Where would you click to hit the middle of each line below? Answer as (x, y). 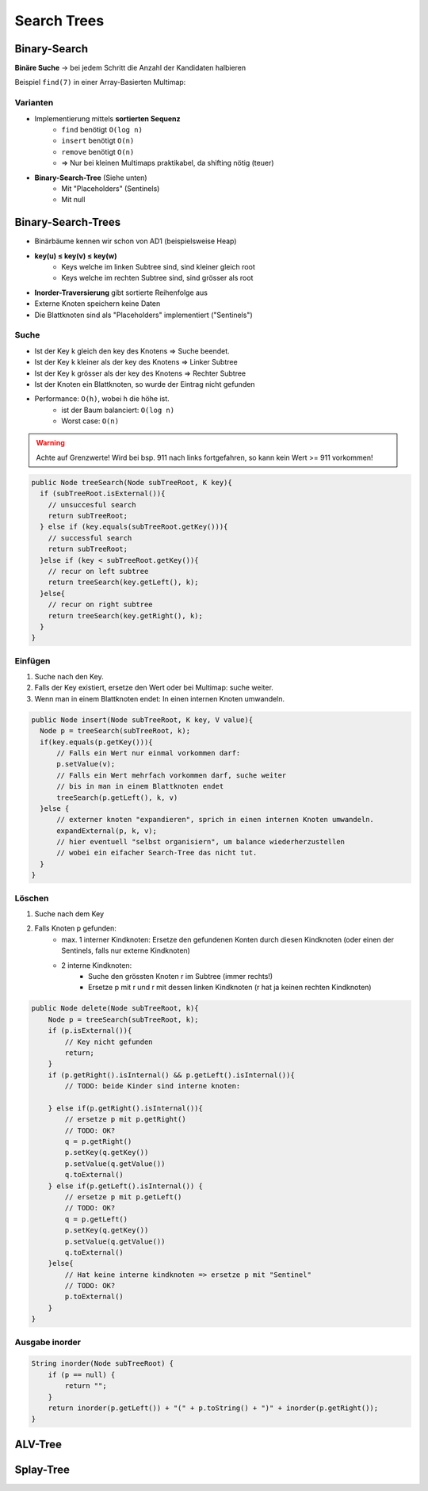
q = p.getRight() (98, 1142)
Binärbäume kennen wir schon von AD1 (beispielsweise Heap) (136, 241)
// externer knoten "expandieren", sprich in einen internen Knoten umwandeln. (215, 820)
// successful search (90, 538)
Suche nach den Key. (69, 677)
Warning (50, 443)
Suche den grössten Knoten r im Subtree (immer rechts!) (181, 976)
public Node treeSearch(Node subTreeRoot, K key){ (132, 482)
